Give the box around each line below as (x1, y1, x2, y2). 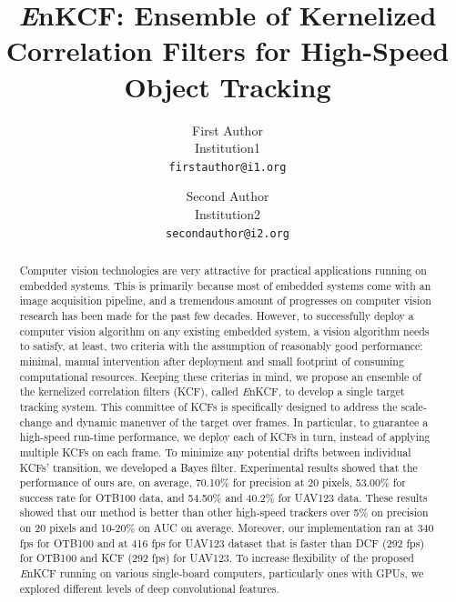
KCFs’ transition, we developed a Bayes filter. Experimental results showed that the (19, 459, 418, 475)
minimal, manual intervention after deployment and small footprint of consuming (19, 353, 404, 368)
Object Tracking (124, 67, 331, 105)
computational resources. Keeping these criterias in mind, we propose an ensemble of (19, 368, 421, 384)
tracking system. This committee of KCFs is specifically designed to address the (19, 398, 398, 414)
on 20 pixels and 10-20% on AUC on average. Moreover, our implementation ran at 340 (19, 520, 434, 536)
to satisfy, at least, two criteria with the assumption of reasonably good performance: (19, 338, 423, 354)
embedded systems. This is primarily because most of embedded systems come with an (19, 277, 431, 293)
